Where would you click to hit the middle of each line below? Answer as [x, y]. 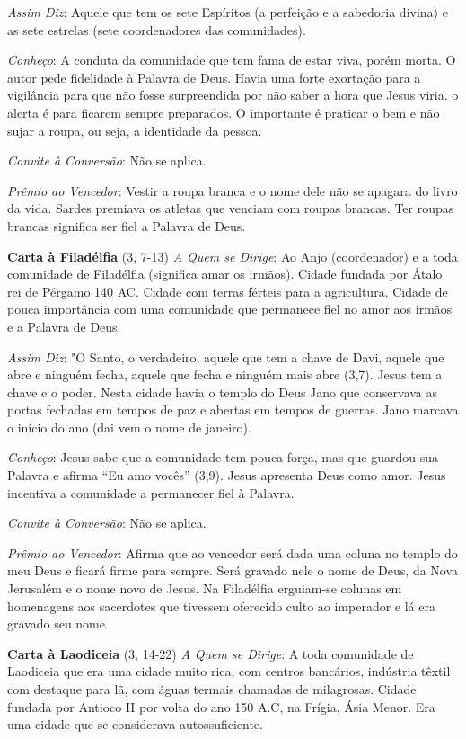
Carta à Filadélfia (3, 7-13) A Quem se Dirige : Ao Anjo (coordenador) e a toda [233, 256]
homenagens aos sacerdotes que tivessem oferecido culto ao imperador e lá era [221, 605]
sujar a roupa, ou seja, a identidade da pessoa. [135, 130]
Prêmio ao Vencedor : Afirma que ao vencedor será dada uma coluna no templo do [233, 552]
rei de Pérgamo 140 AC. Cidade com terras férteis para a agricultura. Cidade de [228, 291]
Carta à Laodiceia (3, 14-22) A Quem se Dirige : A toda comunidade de [211, 653]
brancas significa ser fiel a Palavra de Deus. [127, 225]
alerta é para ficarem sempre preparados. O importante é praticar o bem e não [224, 112]
